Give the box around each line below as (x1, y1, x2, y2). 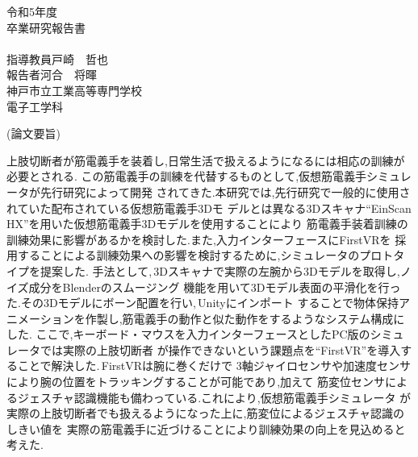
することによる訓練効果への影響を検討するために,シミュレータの (17, 247, 360, 264)
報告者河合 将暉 (6, 66, 97, 83)
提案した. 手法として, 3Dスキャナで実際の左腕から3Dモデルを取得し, (40, 262, 400, 279)
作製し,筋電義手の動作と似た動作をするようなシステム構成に (85, 310, 405, 326)
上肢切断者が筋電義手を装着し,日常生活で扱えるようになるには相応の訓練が (6, 152, 405, 168)
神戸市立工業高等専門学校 (6, 81, 142, 98)
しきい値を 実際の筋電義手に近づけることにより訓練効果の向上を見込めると (6, 420, 406, 437)
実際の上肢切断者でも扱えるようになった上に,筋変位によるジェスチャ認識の (6, 405, 404, 422)
